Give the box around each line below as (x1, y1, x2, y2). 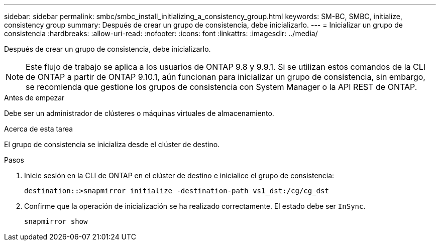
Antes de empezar (4, 93, 65, 102)
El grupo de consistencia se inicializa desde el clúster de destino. (4, 140, 220, 149)
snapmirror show (24, 217, 88, 225)
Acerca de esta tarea (4, 125, 73, 133)
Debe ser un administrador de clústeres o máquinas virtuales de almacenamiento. (4, 109, 274, 117)
